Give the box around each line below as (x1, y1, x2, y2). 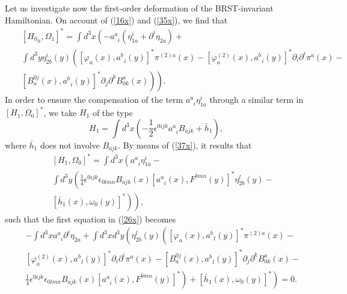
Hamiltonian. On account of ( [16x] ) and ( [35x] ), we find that (5, 13, 228, 26)
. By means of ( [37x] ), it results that (118, 138, 252, 151)
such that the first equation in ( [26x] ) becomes (5, 212, 176, 225)
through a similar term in (209, 93, 304, 105)
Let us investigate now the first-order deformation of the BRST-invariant (5, 2, 274, 14)
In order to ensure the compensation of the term (5, 93, 183, 105)
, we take (43, 106, 77, 118)
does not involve (40, 138, 100, 151)
